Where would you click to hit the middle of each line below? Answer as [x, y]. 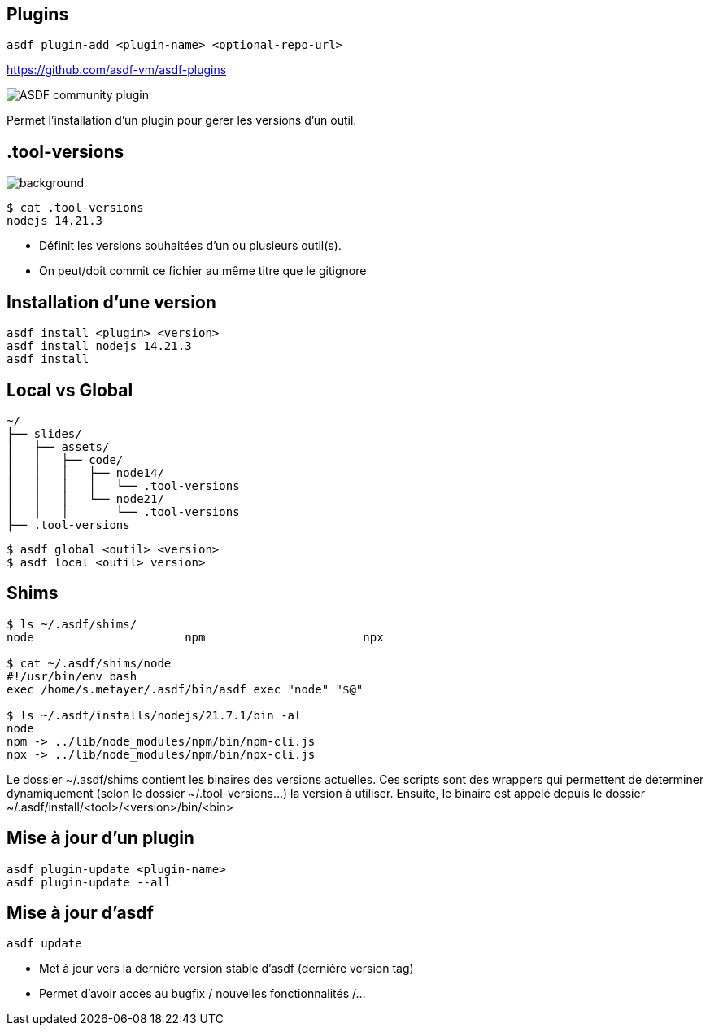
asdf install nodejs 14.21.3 [99, 346]
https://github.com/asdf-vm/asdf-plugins [117, 70]
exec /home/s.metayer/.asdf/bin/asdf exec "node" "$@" [185, 689]
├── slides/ [44, 433]
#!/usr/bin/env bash [72, 676]
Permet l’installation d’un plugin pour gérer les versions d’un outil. [182, 120]
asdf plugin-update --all [89, 882]
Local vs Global [70, 390]
